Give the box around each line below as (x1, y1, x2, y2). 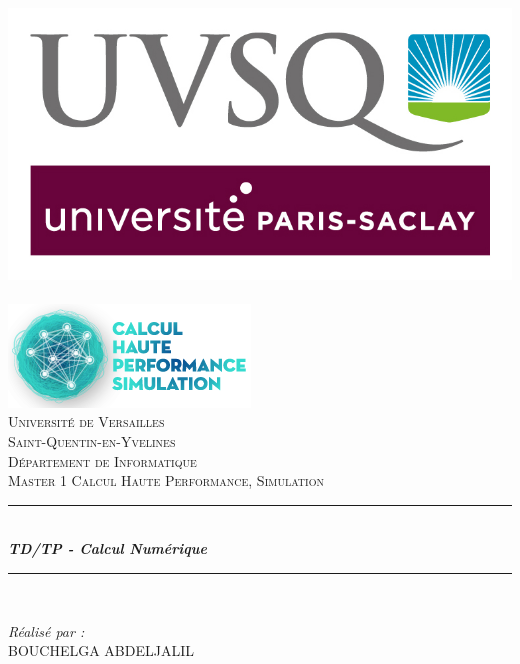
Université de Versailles (8, 411, 165, 432)
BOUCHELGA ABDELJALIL (8, 640, 194, 661)
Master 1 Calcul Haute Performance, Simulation (8, 470, 324, 491)
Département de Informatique (8, 450, 197, 471)
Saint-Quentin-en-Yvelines (8, 430, 176, 451)
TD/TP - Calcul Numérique (8, 538, 207, 559)
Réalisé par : (8, 620, 85, 641)
